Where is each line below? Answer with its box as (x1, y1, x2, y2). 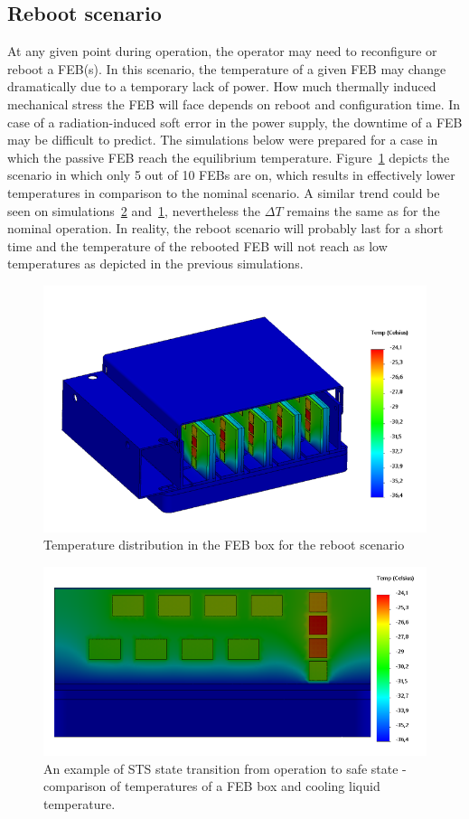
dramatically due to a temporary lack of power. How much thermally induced (7, 77, 436, 96)
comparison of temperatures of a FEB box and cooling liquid (43, 777, 380, 795)
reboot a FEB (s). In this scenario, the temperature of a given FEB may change (7, 59, 446, 78)
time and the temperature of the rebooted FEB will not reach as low (7, 236, 388, 255)
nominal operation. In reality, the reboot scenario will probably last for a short (7, 219, 444, 238)
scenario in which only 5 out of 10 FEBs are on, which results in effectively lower (7, 165, 455, 184)
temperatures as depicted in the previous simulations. (7, 254, 304, 273)
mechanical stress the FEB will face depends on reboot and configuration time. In (7, 94, 461, 113)
